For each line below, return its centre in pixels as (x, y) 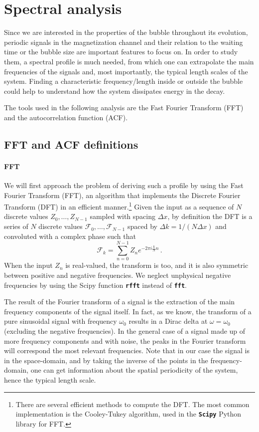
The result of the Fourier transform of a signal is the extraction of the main (120, 302)
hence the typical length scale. (50, 379)
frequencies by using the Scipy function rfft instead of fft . (96, 285)
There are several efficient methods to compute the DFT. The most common (132, 404)
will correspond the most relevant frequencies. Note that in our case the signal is (127, 350)
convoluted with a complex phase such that (70, 236)
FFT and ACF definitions (71, 144)
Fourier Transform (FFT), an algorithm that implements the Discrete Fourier (122, 195)
